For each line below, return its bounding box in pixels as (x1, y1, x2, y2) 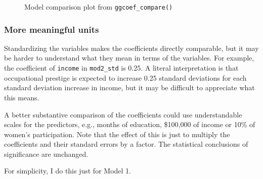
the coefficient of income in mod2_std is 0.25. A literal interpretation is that (4, 63, 239, 73)
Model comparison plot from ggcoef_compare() (24, 2, 173, 12)
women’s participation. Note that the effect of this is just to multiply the (4, 129, 230, 139)
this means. (4, 92, 39, 102)
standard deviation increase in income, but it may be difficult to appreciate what (4, 82, 255, 93)
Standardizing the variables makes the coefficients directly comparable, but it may (4, 42, 259, 53)
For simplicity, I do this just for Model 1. (4, 165, 131, 176)
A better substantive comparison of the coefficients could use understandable (4, 109, 242, 120)
